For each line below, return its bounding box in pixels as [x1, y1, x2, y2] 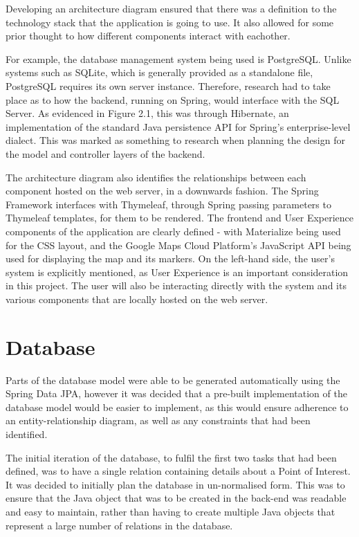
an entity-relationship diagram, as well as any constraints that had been [6, 413, 311, 428]
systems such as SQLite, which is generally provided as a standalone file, [6, 65, 313, 80]
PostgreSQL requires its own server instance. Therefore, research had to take [6, 78, 331, 93]
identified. [6, 426, 48, 441]
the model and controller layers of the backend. [6, 146, 205, 161]
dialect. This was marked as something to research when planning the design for [6, 133, 345, 147]
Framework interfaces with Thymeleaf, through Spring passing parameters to [6, 197, 331, 211]
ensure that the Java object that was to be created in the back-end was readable [6, 491, 347, 505]
